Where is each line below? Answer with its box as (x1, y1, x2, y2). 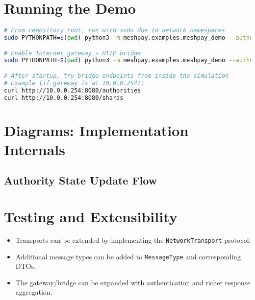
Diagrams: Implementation (4, 120, 189, 140)
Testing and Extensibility (4, 206, 178, 226)
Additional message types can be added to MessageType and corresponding (15, 251, 241, 261)
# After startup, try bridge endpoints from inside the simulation (4, 72, 229, 79)
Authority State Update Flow (4, 173, 157, 188)
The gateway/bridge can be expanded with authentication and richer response (15, 277, 251, 287)
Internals (4, 139, 65, 159)
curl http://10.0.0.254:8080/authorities (4, 87, 141, 94)
